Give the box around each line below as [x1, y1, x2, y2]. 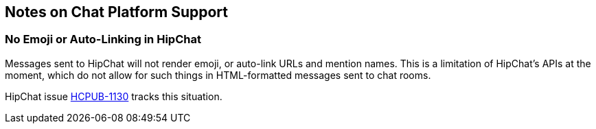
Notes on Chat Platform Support [5, 3, 228, 21]
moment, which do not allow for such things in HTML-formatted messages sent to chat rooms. [5, 69, 431, 81]
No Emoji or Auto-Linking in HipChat [5, 32, 201, 47]
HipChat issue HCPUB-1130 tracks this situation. [5, 90, 222, 102]
